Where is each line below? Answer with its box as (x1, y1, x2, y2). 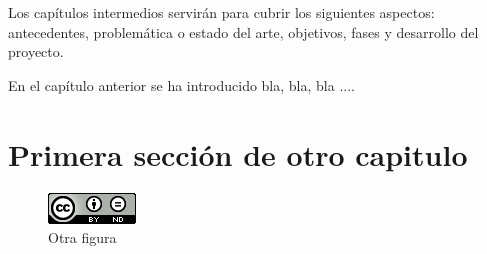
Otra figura (48, 227, 117, 248)
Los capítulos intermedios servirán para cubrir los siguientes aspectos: (8, 2, 435, 22)
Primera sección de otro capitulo (8, 133, 468, 174)
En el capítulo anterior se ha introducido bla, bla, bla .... (8, 74, 355, 95)
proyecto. (8, 41, 64, 62)
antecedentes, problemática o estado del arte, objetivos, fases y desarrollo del (8, 21, 479, 42)
